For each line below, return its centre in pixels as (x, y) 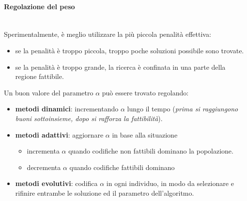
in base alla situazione (145, 134)
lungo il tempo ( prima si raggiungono (183, 109)
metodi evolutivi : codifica (56, 183)
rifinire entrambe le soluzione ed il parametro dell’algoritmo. (105, 193)
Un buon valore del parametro (49, 92)
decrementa (44, 167)
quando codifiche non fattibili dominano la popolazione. (151, 151)
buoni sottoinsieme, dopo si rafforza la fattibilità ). (89, 118)
